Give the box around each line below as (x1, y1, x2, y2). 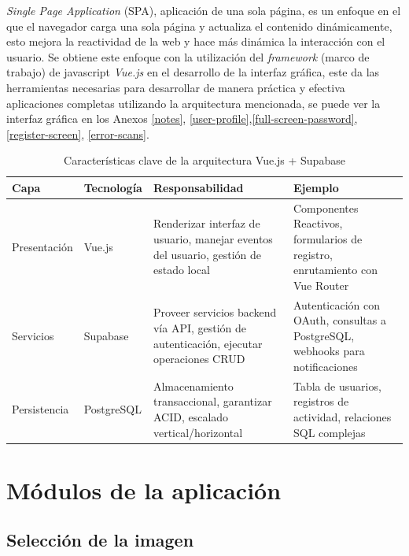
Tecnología (83, 179, 142, 195)
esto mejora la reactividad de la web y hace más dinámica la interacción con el (6, 33, 385, 50)
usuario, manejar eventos (153, 230, 273, 246)
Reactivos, (293, 215, 343, 232)
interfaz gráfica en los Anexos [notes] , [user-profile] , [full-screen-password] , (6, 110, 358, 127)
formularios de (293, 230, 363, 246)
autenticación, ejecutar (153, 335, 263, 351)
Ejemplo (293, 179, 339, 195)
